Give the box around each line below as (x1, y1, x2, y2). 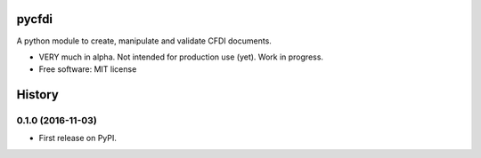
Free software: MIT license (38, 64, 137, 75)
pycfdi (16, 12, 53, 27)
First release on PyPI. (38, 133, 118, 144)
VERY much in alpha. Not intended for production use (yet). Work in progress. (38, 51, 324, 62)
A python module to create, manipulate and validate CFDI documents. (16, 36, 272, 46)
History (16, 87, 60, 102)
